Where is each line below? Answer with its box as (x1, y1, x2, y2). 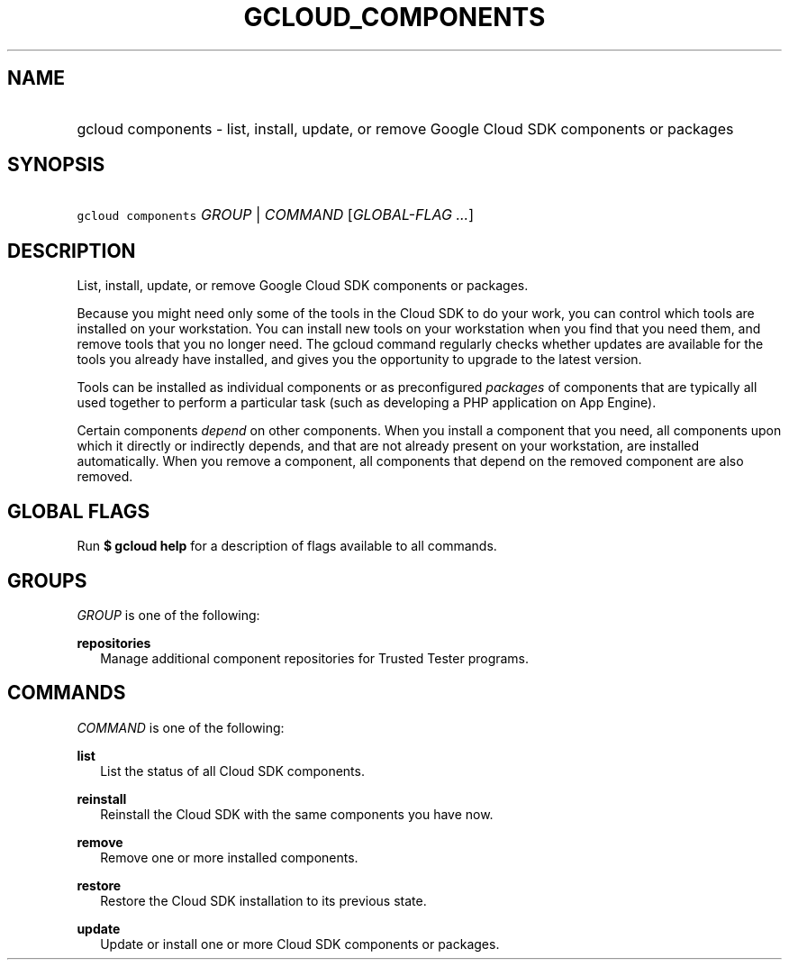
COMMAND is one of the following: (77, 719, 285, 735)
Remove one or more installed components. (100, 849, 358, 865)
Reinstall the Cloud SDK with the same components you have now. (100, 806, 494, 822)
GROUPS (7, 569, 87, 592)
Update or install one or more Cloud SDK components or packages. (100, 935, 500, 952)
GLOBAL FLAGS (7, 499, 150, 523)
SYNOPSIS (7, 153, 105, 177)
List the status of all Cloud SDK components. (100, 762, 365, 779)
